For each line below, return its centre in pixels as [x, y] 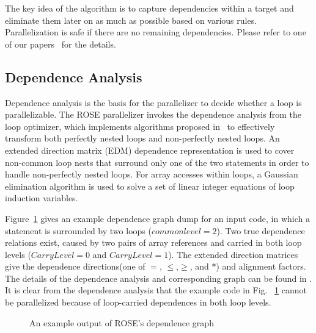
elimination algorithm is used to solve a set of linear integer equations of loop [150, 186]
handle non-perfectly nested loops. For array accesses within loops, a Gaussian [152, 174]
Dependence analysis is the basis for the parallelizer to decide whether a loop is [153, 102]
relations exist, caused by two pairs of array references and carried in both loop [153, 242]
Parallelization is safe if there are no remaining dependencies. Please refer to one [156, 32]
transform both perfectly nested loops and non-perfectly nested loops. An [142, 138]
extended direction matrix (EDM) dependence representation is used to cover [150, 150]
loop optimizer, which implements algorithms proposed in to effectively [140, 126]
